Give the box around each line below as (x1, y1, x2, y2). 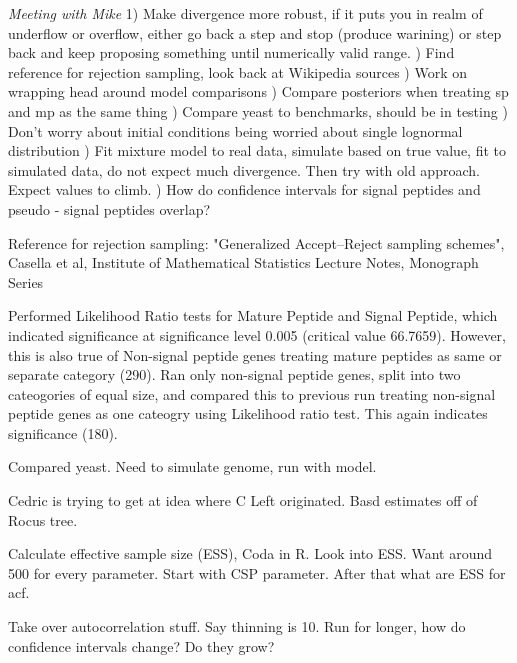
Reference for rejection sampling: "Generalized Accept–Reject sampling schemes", (8, 232, 505, 253)
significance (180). (8, 422, 118, 443)
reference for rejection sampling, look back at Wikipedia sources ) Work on (8, 61, 467, 82)
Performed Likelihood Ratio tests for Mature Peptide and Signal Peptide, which (8, 305, 498, 326)
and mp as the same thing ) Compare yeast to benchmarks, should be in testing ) (8, 100, 508, 121)
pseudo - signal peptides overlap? (8, 198, 211, 219)
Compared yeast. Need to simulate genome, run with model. (8, 456, 377, 477)
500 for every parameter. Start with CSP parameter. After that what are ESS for (8, 562, 506, 583)
